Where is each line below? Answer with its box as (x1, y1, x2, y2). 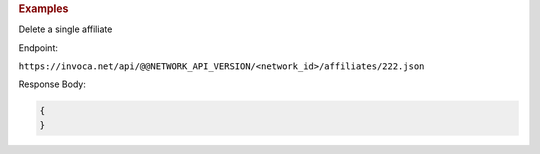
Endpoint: (18, 41, 59, 54)
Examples (18, 2, 69, 15)
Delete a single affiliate (18, 23, 113, 35)
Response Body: (18, 78, 87, 90)
